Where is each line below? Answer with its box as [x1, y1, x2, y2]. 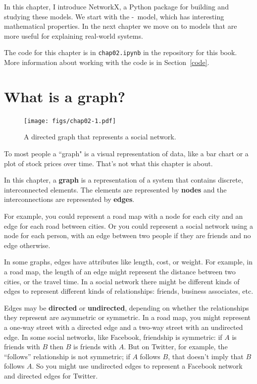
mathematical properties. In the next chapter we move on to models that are [4, 21, 237, 31]
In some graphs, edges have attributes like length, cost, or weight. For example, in [4, 256, 253, 267]
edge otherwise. [4, 240, 51, 250]
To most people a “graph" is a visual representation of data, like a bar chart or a [4, 148, 249, 158]
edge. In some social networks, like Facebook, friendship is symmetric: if [4, 331, 222, 342]
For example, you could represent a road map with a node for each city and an [4, 210, 243, 221]
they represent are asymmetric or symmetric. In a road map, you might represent [4, 312, 251, 322]
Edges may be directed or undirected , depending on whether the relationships [4, 302, 249, 313]
